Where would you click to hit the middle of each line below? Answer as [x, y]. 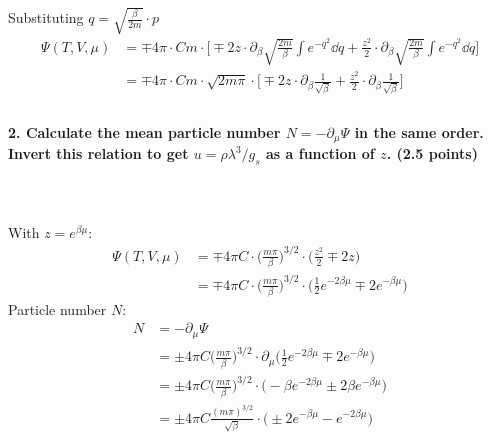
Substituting [46, 17]
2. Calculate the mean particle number [144, 131]
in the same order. [419, 131]
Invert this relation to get [98, 153]
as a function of [320, 153]
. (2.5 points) [432, 153]
